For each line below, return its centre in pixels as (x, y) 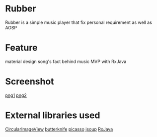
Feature (21, 48)
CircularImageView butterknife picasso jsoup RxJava (59, 129)
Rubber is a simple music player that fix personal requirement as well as (79, 22)
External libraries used (53, 115)
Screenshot (30, 82)
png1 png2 (16, 95)
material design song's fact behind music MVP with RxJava (66, 61)
